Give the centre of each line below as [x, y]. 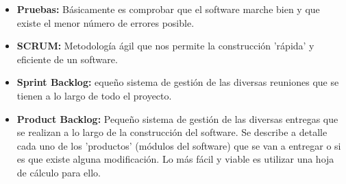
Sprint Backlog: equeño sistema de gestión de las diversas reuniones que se [178, 82]
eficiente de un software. [67, 59]
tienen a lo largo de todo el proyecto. [94, 95]
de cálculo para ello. [59, 172]
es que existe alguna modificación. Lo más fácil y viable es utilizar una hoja [175, 159]
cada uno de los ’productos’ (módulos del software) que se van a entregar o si [179, 145]
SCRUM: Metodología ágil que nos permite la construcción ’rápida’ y [165, 46]
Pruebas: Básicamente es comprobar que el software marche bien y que [168, 9]
